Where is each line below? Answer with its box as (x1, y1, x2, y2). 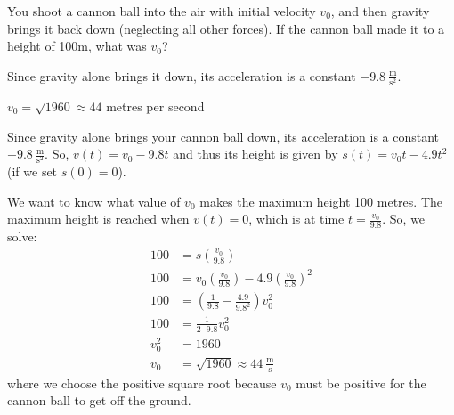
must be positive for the (296, 373, 426, 392)
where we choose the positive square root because (7, 373, 277, 392)
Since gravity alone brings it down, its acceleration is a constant (7, 66, 356, 85)
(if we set (7, 162, 58, 181)
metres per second (106, 96, 205, 115)
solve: (7, 227, 37, 246)
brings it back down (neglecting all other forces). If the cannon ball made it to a (7, 19, 445, 37)
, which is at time (248, 209, 345, 228)
